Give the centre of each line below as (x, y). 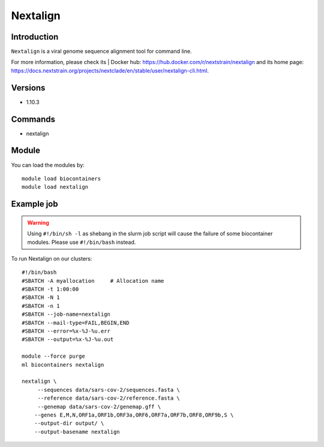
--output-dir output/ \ (69, 423)
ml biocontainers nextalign (63, 365)
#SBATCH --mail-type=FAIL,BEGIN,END (76, 323)
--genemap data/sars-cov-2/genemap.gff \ (99, 407)
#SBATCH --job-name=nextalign (66, 314)
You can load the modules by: (48, 165)
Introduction (35, 37)
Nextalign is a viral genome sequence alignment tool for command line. (101, 52)
